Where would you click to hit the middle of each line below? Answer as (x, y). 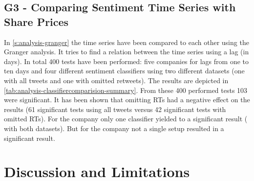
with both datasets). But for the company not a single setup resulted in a (114, 128)
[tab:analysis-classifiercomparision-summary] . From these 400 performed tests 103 (126, 90)
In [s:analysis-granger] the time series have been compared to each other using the (127, 42)
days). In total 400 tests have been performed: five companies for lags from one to (127, 61)
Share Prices (36, 21)
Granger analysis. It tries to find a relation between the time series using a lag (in (127, 52)
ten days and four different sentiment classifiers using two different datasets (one (124, 71)
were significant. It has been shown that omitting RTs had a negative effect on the (127, 100)
